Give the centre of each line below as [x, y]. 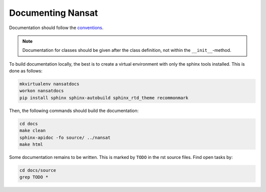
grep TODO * [34, 177]
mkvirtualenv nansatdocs [50, 84]
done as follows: [26, 71]
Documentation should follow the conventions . [56, 28]
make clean [33, 131]
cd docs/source [38, 170]
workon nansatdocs [42, 91]
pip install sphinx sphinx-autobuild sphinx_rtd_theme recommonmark [104, 98]
